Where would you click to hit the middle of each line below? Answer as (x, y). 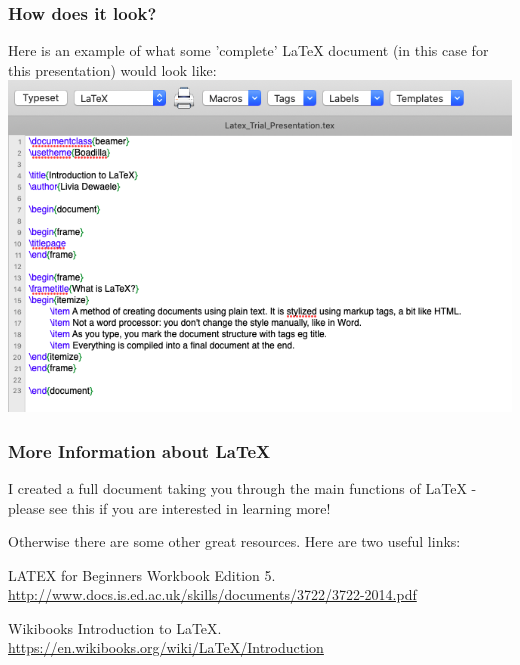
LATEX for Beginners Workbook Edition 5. (142, 574)
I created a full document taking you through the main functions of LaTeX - (242, 487)
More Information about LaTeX (139, 450)
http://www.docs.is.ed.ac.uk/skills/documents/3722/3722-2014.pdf (212, 594)
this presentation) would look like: (112, 69)
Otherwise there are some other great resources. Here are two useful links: (234, 541)
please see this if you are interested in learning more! (169, 507)
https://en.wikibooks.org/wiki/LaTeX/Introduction (166, 647)
